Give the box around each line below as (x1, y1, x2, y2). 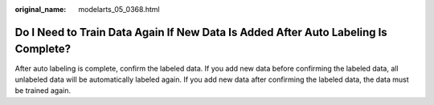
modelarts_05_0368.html (78, 5, 160, 14)
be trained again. (14, 86, 72, 95)
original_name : (14, 5, 67, 14)
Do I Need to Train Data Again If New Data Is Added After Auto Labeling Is (14, 25, 387, 39)
